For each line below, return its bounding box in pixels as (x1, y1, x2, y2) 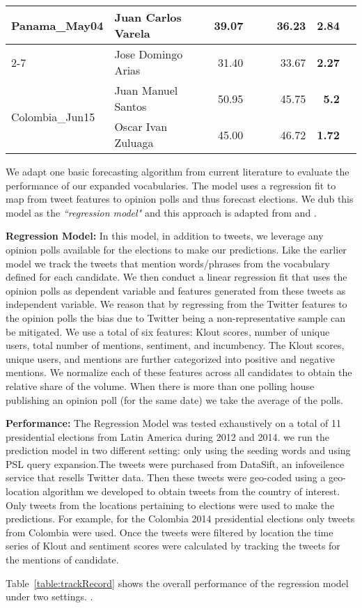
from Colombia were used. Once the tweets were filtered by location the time (6, 524, 333, 539)
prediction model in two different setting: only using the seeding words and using (6, 443, 351, 458)
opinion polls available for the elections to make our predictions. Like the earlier (6, 242, 347, 256)
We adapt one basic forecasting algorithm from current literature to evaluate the (6, 164, 349, 178)
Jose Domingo (114, 46, 183, 62)
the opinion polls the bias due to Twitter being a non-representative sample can (6, 310, 346, 325)
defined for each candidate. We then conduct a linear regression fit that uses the (6, 270, 347, 284)
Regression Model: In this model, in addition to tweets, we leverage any (6, 228, 324, 243)
